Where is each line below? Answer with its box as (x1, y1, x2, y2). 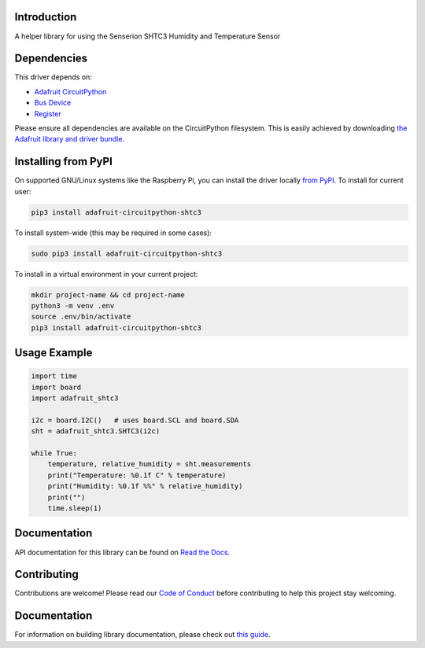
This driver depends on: (14, 72, 92, 82)
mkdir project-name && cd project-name (31, 290, 185, 299)
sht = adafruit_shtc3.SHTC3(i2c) (31, 427, 161, 436)
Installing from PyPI (14, 155, 113, 168)
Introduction (14, 10, 77, 24)
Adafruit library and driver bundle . (14, 134, 125, 144)
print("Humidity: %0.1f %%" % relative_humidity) (47, 482, 243, 491)
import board (31, 382, 82, 392)
